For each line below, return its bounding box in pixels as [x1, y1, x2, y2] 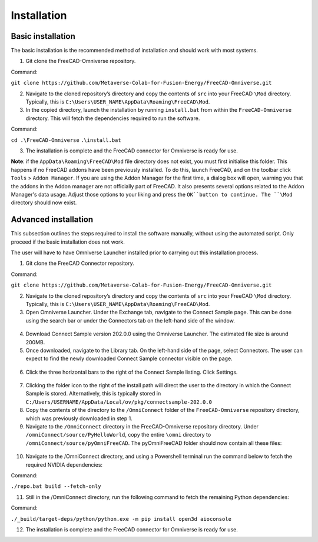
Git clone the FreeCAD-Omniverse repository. [25, 58, 136, 65]
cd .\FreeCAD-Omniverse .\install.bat [11, 137, 121, 144]
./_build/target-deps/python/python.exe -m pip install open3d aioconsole [11, 516, 232, 522]
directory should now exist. [11, 199, 77, 206]
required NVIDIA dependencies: [25, 461, 103, 468]
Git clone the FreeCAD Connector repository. [25, 260, 135, 267]
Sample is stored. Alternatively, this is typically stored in [25, 390, 161, 397]
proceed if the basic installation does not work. [11, 238, 125, 245]
